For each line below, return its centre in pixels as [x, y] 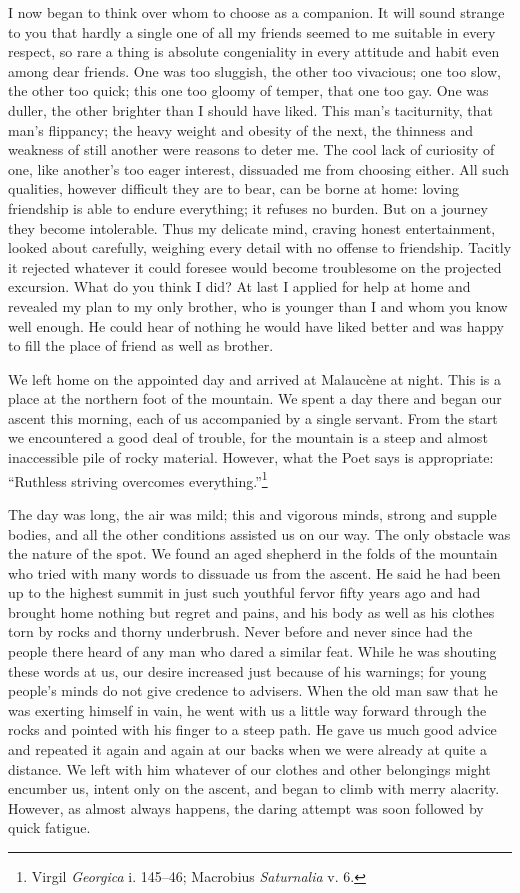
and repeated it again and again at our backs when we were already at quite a [247, 749]
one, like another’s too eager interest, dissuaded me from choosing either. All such [259, 168]
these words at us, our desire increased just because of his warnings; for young [247, 670]
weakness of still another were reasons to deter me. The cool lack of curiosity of [251, 149]
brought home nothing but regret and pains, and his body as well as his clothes [251, 611]
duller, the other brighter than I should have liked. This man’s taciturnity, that [251, 109]
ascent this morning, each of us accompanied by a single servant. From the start [253, 417]
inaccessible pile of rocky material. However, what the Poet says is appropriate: [251, 457]
